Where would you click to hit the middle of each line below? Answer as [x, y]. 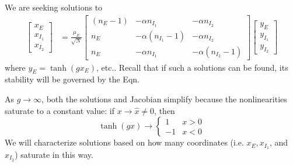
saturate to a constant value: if [60, 110]
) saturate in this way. [54, 155]
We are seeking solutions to [54, 7]
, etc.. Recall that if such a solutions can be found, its [192, 67]
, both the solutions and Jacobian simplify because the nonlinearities [164, 98]
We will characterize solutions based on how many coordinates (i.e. [124, 142]
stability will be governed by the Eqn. [72, 79]
